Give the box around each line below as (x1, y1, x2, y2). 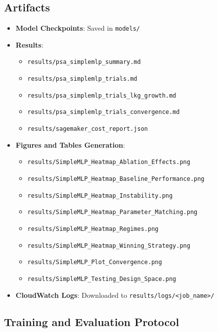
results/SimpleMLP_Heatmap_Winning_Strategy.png (27, 242, 190, 249)
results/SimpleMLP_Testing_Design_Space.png (27, 275, 176, 282)
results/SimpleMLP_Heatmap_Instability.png (27, 192, 173, 199)
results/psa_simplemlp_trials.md (27, 75, 137, 83)
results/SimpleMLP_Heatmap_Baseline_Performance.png (27, 175, 205, 182)
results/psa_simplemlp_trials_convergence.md (27, 109, 180, 116)
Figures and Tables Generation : (15, 139, 125, 150)
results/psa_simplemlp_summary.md (27, 58, 141, 66)
